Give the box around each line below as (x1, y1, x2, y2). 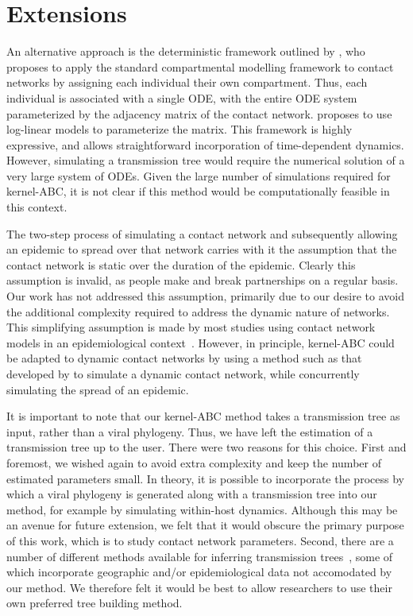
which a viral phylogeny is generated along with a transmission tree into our (6, 486, 377, 502)
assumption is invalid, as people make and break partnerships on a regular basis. (6, 272, 399, 289)
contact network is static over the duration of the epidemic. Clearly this (6, 256, 356, 273)
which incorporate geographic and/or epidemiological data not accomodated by (6, 564, 392, 580)
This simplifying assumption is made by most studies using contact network (6, 319, 376, 335)
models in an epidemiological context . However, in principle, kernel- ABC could (6, 334, 395, 351)
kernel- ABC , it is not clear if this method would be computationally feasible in (6, 183, 390, 200)
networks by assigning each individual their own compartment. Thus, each (6, 74, 368, 91)
